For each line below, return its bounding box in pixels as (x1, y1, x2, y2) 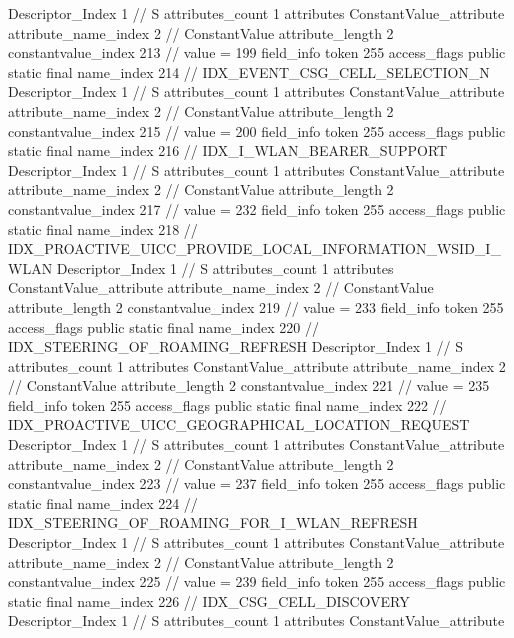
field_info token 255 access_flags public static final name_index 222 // (8, 394, 447, 415)
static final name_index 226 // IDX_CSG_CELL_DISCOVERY (8, 590, 410, 611)
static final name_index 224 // (8, 492, 198, 513)
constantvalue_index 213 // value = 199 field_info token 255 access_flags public (8, 42, 506, 63)
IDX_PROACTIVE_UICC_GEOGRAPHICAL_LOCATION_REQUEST (8, 414, 470, 435)
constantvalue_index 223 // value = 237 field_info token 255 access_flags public (8, 473, 506, 494)
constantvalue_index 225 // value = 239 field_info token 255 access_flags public (8, 571, 506, 592)
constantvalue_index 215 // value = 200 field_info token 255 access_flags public (8, 120, 506, 141)
